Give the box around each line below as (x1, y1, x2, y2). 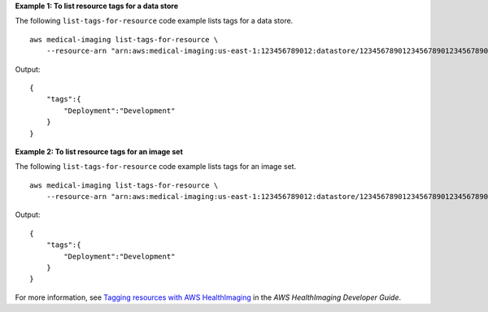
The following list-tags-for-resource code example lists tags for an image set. (15, 162, 297, 171)
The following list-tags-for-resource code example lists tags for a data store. (15, 16, 294, 26)
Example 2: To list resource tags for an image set (15, 146, 183, 156)
